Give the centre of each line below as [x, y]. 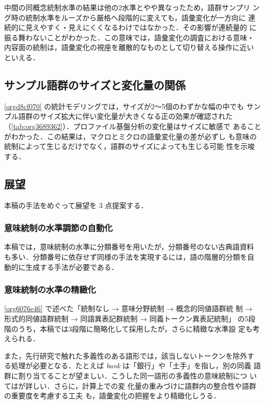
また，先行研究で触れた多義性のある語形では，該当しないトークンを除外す [129, 355]
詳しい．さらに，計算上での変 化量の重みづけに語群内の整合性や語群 [141, 385]
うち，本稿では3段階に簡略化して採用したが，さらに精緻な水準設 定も [135, 328]
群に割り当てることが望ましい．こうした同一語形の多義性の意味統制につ [126, 375]
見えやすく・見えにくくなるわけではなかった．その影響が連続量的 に [141, 27]
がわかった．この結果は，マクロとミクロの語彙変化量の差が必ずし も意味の [130, 136]
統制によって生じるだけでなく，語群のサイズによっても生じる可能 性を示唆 [129, 146]
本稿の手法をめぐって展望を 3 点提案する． [76, 205]
